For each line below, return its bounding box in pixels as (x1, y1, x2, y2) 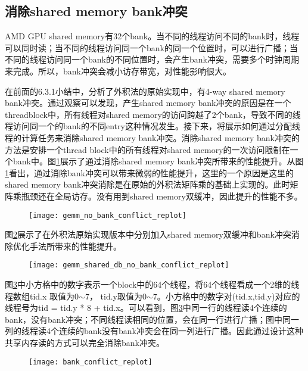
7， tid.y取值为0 (85, 289, 147, 302)
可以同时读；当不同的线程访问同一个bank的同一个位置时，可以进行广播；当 (5, 41, 298, 54)
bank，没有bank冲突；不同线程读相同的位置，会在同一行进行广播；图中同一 (5, 313, 299, 325)
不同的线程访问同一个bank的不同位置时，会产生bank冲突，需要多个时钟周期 (5, 53, 299, 66)
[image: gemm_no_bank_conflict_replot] (29, 211, 186, 220)
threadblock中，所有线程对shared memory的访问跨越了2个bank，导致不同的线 (5, 108, 301, 120)
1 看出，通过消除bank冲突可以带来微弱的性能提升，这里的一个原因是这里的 (5, 166, 294, 179)
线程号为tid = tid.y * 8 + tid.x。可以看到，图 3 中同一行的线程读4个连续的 (5, 301, 287, 314)
